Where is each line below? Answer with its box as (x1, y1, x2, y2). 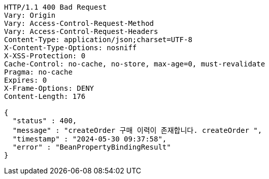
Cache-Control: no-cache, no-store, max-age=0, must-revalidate (4, 60, 265, 68)
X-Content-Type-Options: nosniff (4, 44, 137, 52)
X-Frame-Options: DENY (4, 84, 94, 92)
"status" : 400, (12, 117, 77, 125)
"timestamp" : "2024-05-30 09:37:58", (12, 135, 167, 143)
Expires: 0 (4, 76, 47, 84)
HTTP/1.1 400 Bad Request (4, 3, 107, 11)
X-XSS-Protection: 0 (4, 52, 86, 60)
